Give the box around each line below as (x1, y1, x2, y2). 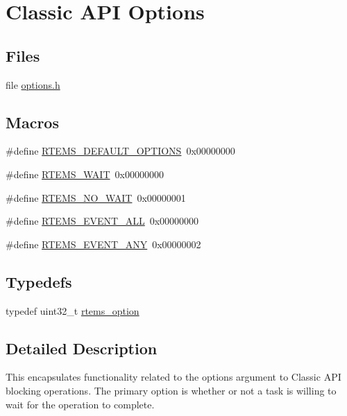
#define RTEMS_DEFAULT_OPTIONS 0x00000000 (6, 144, 235, 158)
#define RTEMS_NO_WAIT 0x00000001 (6, 190, 186, 205)
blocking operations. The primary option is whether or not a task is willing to (6, 383, 337, 397)
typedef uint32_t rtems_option (6, 303, 139, 318)
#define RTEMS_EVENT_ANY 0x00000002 (6, 236, 201, 251)
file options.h (6, 77, 60, 92)
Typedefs (6, 270, 72, 292)
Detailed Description (6, 337, 158, 358)
